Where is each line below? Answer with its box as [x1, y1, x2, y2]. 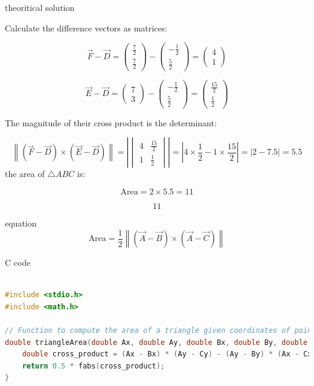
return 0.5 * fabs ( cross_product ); [22, 361, 165, 370]
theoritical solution [5, 1, 75, 13]
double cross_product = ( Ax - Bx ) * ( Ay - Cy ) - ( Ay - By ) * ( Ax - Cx [22, 350, 312, 359]
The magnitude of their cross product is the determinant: [5, 116, 217, 129]
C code [5, 256, 31, 269]
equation [5, 217, 37, 229]
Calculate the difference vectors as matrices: [5, 21, 168, 34]
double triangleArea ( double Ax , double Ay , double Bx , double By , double [5, 338, 308, 347]
